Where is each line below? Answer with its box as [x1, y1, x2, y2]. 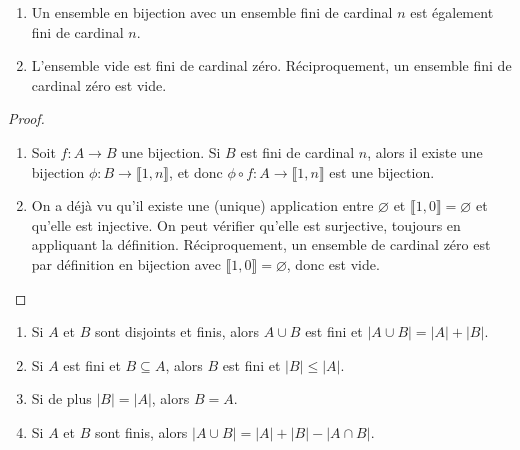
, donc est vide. [286, 253, 380, 274]
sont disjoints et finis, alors [94, 321, 260, 342]
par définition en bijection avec [31, 253, 221, 274]
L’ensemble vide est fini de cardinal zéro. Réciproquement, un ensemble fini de [31, 55, 512, 76]
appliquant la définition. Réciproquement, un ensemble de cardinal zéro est [31, 234, 491, 255]
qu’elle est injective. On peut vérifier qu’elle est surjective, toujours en [31, 214, 461, 235]
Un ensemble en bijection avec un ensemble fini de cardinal [31, 2, 393, 22]
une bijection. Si [121, 141, 221, 162]
